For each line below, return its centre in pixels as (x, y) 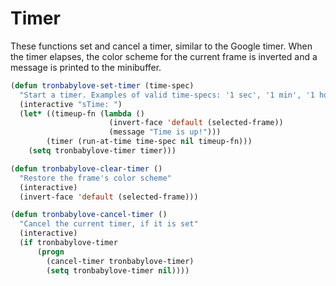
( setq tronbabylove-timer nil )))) (118, 270)
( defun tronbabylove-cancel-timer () (89, 215)
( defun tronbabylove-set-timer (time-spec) (102, 85)
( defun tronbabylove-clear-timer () (86, 168)
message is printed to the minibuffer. (86, 67)
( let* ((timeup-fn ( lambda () (82, 113)
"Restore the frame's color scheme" (95, 178)
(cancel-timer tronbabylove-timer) (120, 261)
